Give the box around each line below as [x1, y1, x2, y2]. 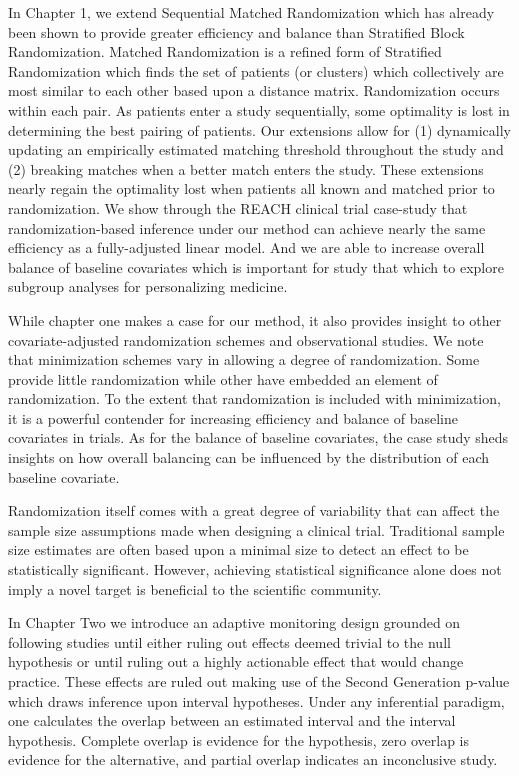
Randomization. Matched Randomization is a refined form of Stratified [8, 41, 442, 62]
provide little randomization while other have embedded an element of [8, 368, 438, 389]
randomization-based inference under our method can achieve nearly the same [8, 217, 486, 238]
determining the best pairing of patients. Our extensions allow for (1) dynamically [8, 119, 511, 140]
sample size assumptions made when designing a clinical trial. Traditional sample [8, 519, 505, 540]
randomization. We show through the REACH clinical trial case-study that [8, 197, 468, 218]
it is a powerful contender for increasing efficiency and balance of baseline [8, 407, 458, 428]
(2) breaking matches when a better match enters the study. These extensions [8, 158, 484, 179]
